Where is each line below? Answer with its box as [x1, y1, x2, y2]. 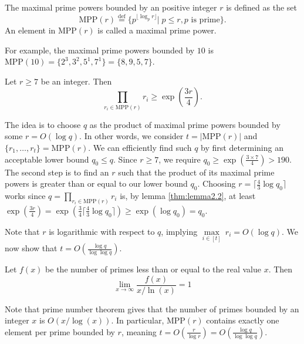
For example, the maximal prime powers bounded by [5, 43, 195, 56]
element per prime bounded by [5, 325, 115, 338]
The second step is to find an [5, 166, 109, 178]
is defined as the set [226, 1, 297, 13]
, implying [161, 225, 198, 237]
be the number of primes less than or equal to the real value [45, 263, 261, 275]
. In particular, [111, 314, 164, 326]
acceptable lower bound [5, 153, 89, 165]
